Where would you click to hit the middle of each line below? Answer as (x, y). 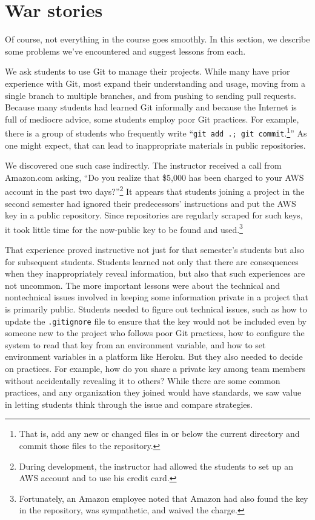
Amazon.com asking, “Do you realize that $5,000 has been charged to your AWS (154, 177)
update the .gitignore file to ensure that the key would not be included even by (156, 321)
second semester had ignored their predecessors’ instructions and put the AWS (151, 203)
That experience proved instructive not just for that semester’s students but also (154, 250)
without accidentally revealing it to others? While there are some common (143, 380)
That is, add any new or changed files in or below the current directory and (159, 434)
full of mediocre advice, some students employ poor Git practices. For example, (152, 119)
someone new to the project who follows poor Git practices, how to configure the (155, 333)
